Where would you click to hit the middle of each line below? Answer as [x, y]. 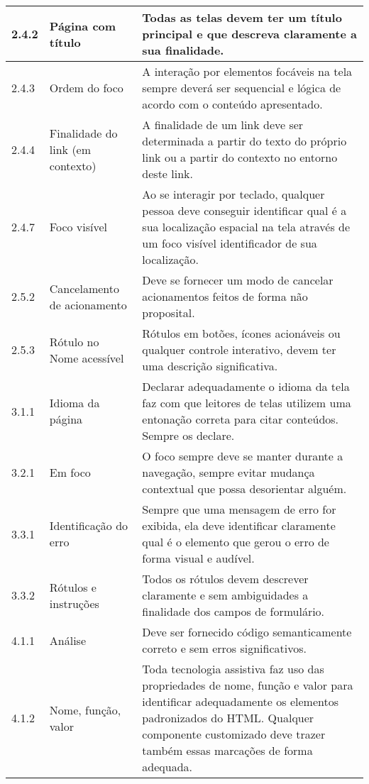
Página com [83, 26]
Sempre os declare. [188, 435]
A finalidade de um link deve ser [223, 125]
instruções [74, 603]
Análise [68, 640]
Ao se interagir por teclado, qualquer [233, 194]
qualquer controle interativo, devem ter [239, 349]
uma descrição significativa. [210, 366]
